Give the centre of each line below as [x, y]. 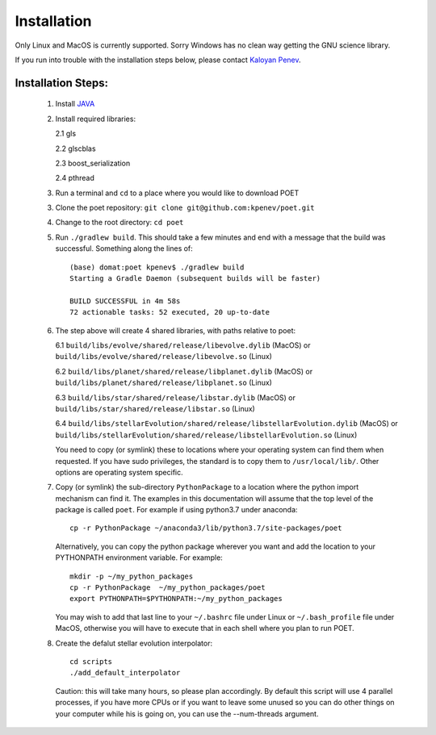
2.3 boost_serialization [93, 163]
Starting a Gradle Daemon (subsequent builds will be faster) [195, 279]
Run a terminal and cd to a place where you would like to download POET [177, 193]
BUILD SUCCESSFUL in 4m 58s [125, 301]
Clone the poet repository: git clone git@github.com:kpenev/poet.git [185, 208]
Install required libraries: [96, 119]
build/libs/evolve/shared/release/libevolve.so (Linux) [163, 357]
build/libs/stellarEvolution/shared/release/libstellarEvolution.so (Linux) [206, 435]
